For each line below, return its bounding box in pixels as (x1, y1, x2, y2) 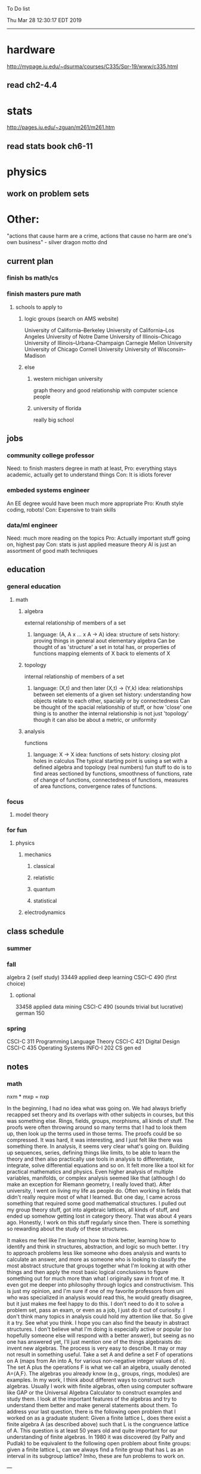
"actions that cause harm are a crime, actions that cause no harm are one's (7, 232, 192, 239)
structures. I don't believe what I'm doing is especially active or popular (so (7, 1325, 191, 1333)
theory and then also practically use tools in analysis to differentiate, (7, 1155, 175, 1162)
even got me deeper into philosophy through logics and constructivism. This (7, 1281, 194, 1288)
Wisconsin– (157, 346, 186, 353)
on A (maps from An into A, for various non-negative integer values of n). (7, 1357, 187, 1364)
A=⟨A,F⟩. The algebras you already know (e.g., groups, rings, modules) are (7, 1370, 190, 1377)
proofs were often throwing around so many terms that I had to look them (7, 1124, 187, 1131)
